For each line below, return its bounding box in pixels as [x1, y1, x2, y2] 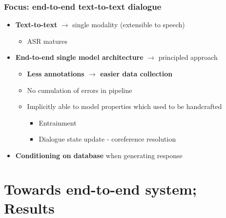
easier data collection [100, 69, 173, 78]
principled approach [158, 52, 218, 62]
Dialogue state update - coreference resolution [39, 134, 176, 144]
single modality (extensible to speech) [72, 19, 185, 30]
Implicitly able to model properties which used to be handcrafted [27, 101, 222, 111]
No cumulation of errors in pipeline [27, 85, 132, 95]
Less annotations [27, 69, 84, 78]
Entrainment [39, 117, 77, 127]
